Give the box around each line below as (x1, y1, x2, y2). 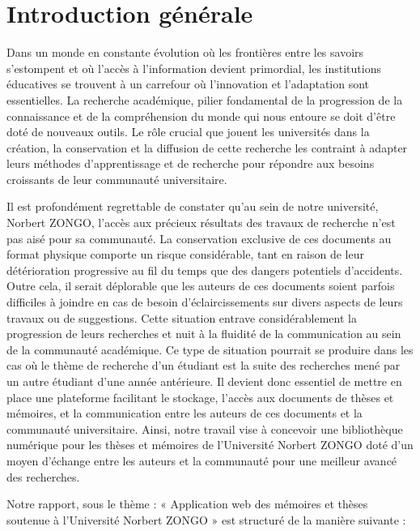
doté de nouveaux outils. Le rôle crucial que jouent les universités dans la (6, 123, 370, 140)
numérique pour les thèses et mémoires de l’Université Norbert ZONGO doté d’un (6, 436, 414, 453)
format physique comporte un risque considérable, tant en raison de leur (6, 246, 364, 263)
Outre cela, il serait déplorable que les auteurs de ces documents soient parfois (6, 277, 395, 294)
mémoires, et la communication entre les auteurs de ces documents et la (6, 405, 363, 422)
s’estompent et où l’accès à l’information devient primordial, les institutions (6, 59, 381, 76)
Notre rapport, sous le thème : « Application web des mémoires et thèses (6, 495, 368, 512)
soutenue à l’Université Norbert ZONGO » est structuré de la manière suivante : (6, 511, 406, 528)
